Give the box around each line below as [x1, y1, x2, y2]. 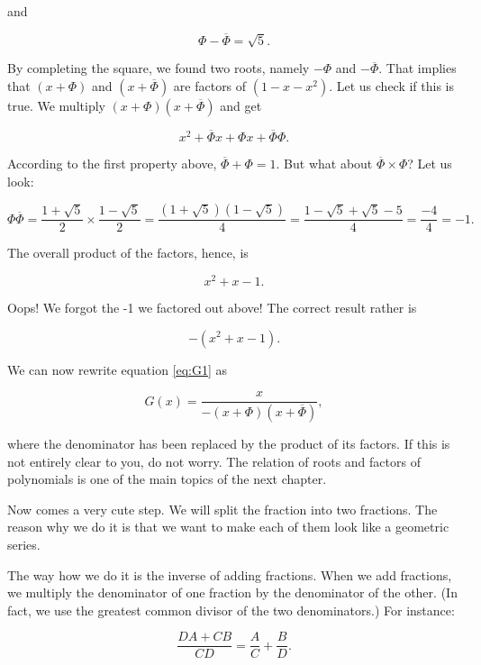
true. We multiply [7, 96, 105, 114]
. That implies [378, 59, 457, 77]
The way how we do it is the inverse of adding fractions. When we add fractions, [7, 565, 452, 584]
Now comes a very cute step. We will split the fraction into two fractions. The [7, 499, 438, 518]
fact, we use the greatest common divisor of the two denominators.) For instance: [7, 600, 455, 619]
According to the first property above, [7, 154, 217, 173]
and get [220, 96, 262, 114]
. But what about [276, 154, 373, 173]
